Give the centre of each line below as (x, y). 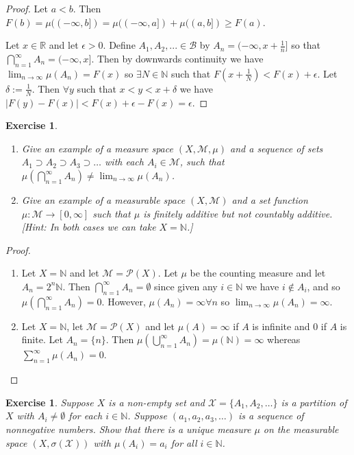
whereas (284, 339)
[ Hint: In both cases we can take (89, 227)
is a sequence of (271, 416)
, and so (324, 286)
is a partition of (314, 402)
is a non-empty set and (156, 402)
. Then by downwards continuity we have (177, 59)
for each (86, 416)
